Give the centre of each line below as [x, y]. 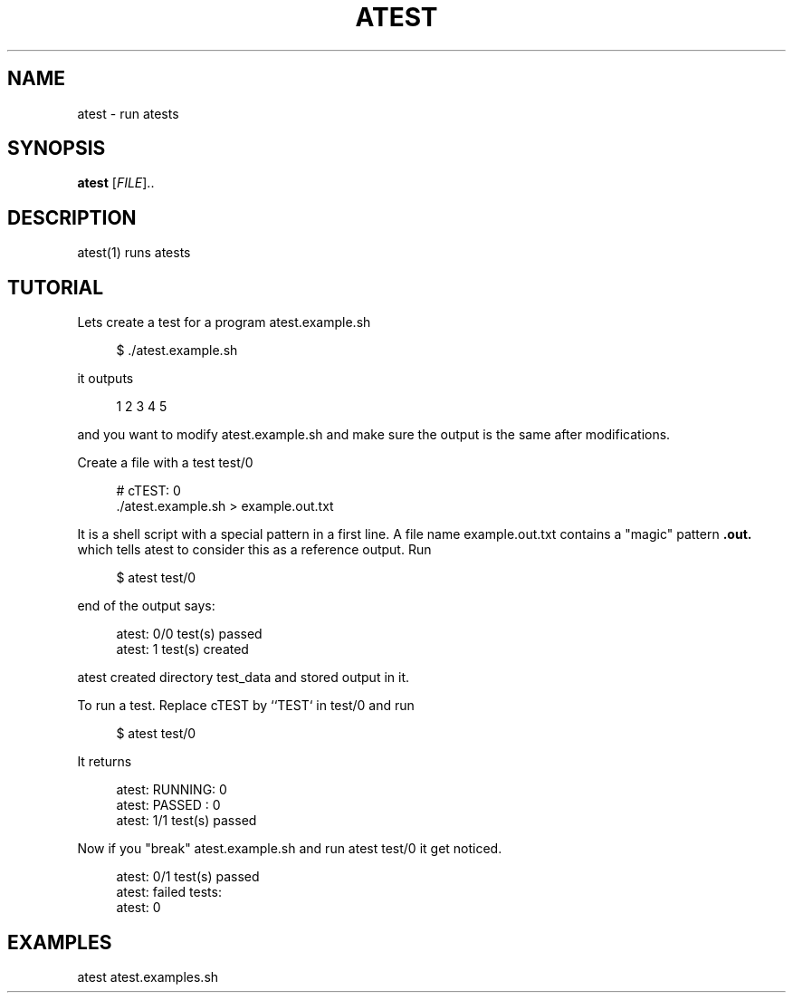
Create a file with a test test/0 [165, 463]
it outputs [105, 379]
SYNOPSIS [57, 149]
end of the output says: [146, 606]
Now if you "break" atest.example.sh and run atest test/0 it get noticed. [290, 849]
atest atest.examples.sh [148, 976]
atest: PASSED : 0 [168, 805]
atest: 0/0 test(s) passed [189, 634]
